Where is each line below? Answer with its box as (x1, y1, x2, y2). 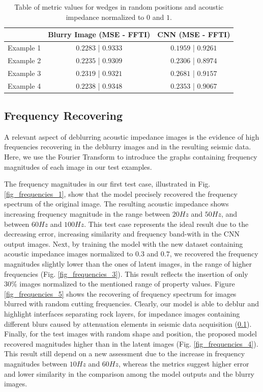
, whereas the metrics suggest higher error (119, 358, 249, 369)
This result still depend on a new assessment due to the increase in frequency (4, 348, 245, 359)
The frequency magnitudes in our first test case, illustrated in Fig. (4, 178, 211, 189)
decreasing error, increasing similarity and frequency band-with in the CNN (4, 228, 240, 239)
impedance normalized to (66, 11, 144, 22)
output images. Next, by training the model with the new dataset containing (4, 238, 243, 249)
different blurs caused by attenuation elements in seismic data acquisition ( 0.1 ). (4, 318, 252, 329)
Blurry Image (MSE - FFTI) (48, 29, 151, 40)
